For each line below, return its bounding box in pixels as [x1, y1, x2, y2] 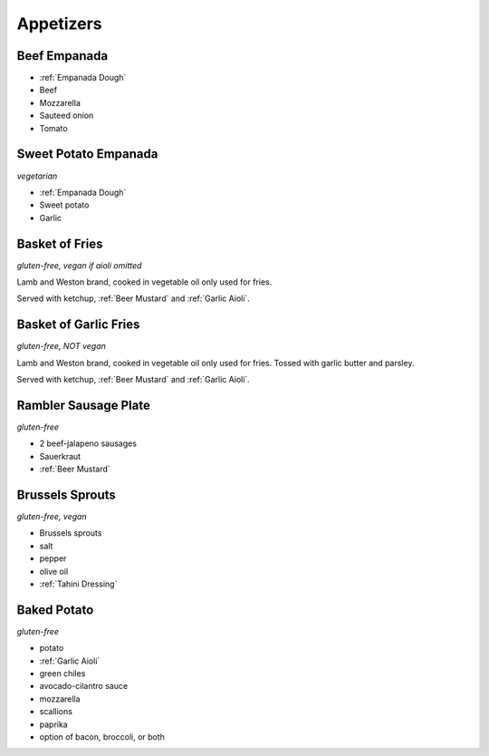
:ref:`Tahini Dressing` [39, 578, 118, 589]
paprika [39, 719, 68, 730]
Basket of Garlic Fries [16, 317, 140, 333]
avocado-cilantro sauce [39, 681, 129, 692]
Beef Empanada [16, 48, 109, 63]
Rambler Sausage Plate [16, 397, 151, 412]
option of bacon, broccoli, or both [39, 732, 165, 742]
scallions [39, 706, 72, 717]
